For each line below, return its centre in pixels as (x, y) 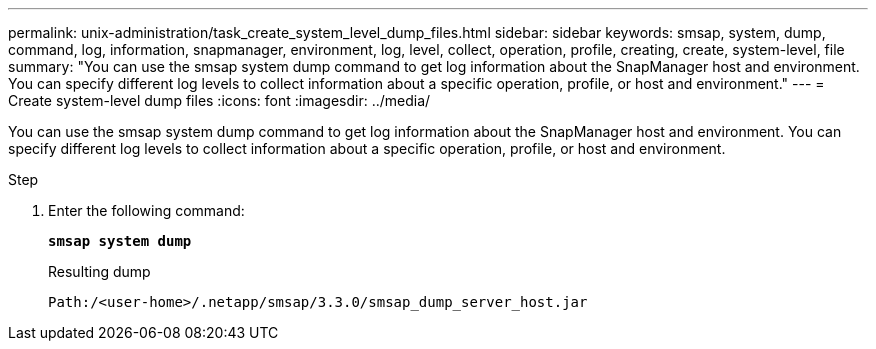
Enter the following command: (146, 210)
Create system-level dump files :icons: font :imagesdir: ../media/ (219, 100)
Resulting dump (99, 271)
